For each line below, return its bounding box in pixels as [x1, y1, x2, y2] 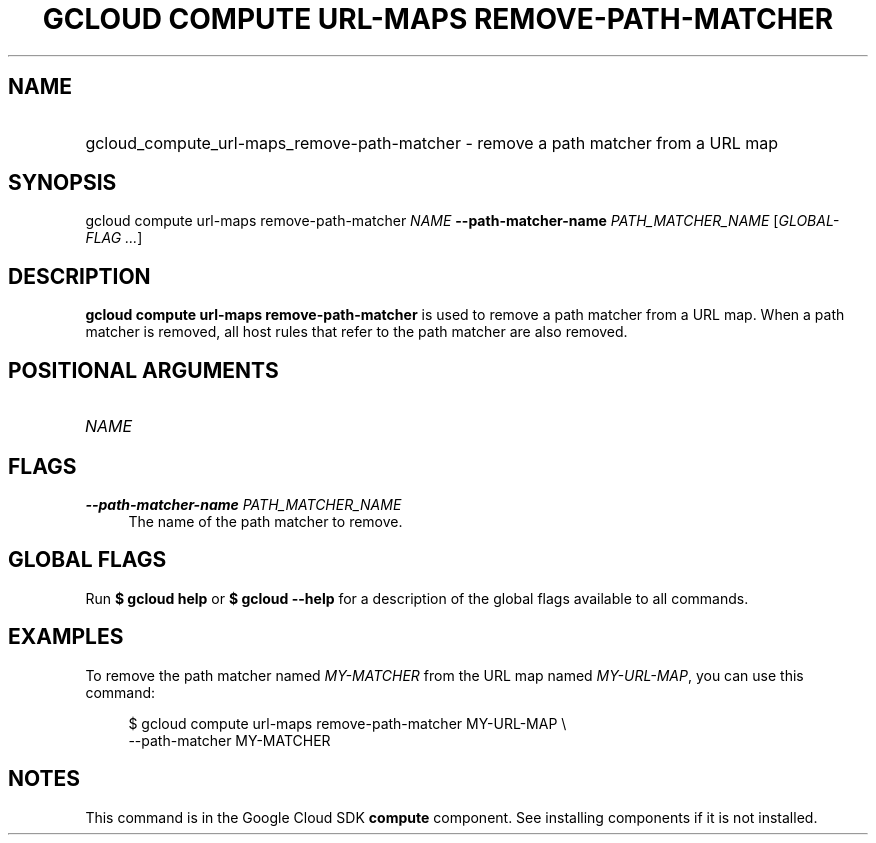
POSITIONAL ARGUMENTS [8, 357, 279, 383]
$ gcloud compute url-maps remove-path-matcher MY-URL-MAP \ [128, 714, 567, 732]
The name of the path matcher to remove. [128, 512, 403, 530]
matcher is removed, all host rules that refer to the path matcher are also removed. [85, 323, 628, 341]
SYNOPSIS [8, 170, 117, 196]
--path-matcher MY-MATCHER [128, 731, 331, 749]
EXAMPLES [8, 624, 124, 650]
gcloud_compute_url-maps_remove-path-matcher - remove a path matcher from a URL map [85, 132, 779, 153]
